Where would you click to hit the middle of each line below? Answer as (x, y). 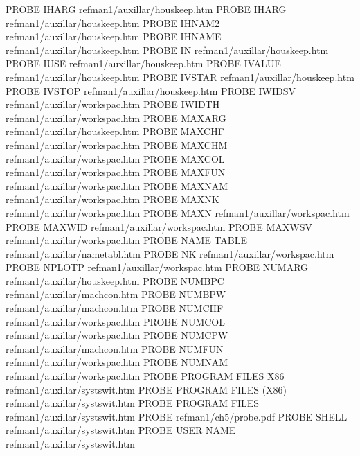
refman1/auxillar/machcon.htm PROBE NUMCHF (115, 308)
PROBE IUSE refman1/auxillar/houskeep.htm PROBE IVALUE (143, 63)
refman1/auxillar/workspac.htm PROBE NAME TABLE (127, 240)
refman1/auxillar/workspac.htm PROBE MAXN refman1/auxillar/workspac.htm (178, 212)
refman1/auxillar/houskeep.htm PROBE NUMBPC (115, 280)
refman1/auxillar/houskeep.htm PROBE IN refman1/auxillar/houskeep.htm (167, 50)
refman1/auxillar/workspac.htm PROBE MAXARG (116, 117)
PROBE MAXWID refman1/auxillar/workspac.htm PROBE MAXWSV (159, 226)
